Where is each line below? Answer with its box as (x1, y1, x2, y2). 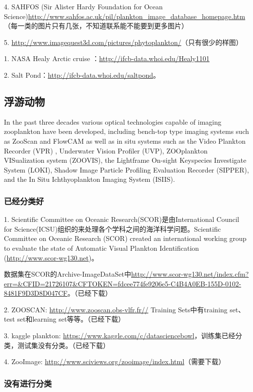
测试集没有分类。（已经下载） (17, 340, 110, 350)
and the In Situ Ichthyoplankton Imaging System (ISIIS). (4, 174, 175, 184)
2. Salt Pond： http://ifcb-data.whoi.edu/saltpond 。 (4, 69, 160, 80)
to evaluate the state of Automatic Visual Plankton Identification (4, 242, 199, 253)
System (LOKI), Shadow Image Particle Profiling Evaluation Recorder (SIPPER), (4, 164, 249, 174)
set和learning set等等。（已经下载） (17, 314, 125, 324)
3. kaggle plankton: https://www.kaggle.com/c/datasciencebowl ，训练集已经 (4, 330, 235, 341)
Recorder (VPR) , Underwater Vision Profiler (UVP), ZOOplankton (4, 145, 208, 155)
